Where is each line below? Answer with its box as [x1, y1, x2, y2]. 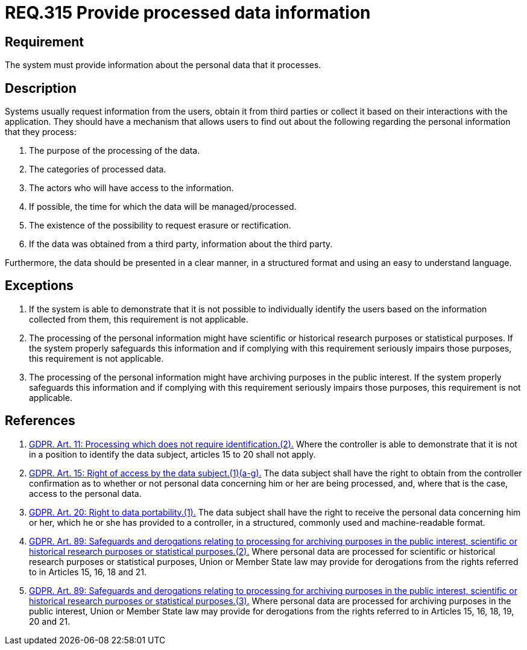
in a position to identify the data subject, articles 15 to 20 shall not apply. [29, 449, 316, 459]
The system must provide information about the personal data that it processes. [5, 60, 321, 71]
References [5, 413, 75, 429]
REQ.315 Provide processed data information [5, 2, 371, 23]
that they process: [5, 127, 77, 137]
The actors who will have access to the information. [29, 183, 234, 194]
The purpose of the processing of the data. [29, 145, 200, 156]
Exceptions [5, 278, 74, 294]
